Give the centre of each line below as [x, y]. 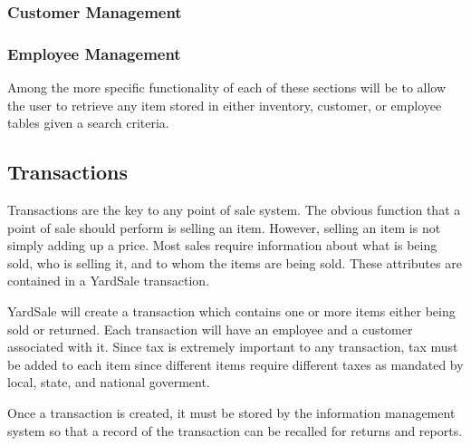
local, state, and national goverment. [109, 382]
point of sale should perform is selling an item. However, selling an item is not [224, 227]
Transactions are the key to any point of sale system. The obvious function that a [234, 210]
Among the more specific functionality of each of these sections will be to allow [227, 87]
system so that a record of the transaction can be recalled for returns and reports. [235, 430]
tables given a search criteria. [88, 123]
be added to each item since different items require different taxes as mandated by [235, 364]
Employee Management [94, 53]
